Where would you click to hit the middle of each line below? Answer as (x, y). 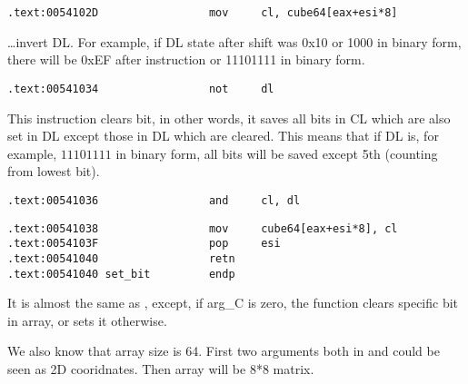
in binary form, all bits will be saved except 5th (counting (277, 153)
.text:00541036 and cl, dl (154, 200)
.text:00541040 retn (121, 258)
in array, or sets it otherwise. (87, 320)
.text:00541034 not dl (141, 89)
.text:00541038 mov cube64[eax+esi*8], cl (203, 228)
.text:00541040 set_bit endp (121, 274)
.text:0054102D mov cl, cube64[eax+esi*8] (203, 13)
